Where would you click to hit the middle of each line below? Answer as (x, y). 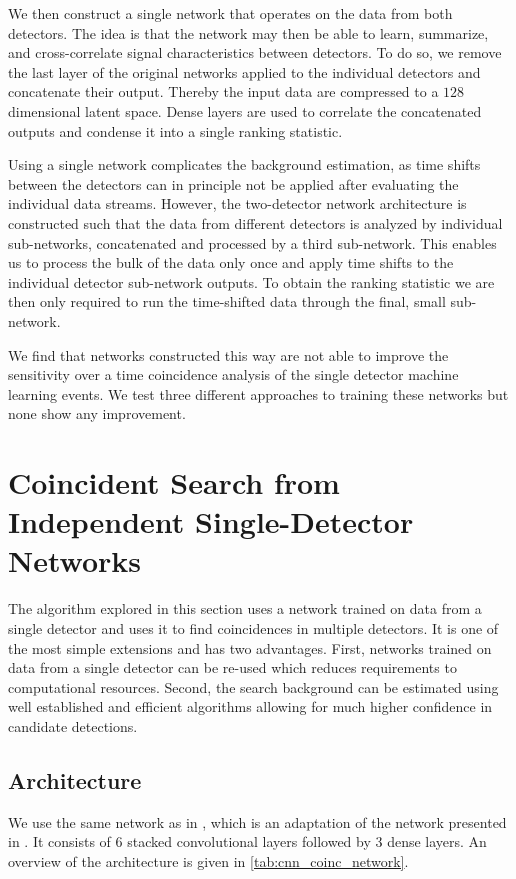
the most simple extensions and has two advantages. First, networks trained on (250, 647)
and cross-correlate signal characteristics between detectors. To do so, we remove (255, 52)
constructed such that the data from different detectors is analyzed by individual (255, 222)
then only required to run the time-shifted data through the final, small (227, 301)
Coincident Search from (174, 482)
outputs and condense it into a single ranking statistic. (175, 130)
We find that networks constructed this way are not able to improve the (228, 354)
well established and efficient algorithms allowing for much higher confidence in (250, 706)
